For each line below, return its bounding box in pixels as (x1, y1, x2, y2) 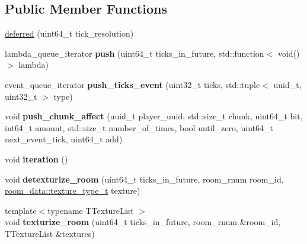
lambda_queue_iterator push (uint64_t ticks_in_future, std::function (5, 47, 264, 59)
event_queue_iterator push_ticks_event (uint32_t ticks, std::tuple (5, 78, 260, 90)
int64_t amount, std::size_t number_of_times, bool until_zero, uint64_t (5, 121, 274, 134)
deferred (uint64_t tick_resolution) (5, 27, 134, 40)
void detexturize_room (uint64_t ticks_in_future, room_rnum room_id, (5, 173, 284, 185)
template (5, 204, 37, 216)
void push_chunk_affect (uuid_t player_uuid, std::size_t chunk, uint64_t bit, (5, 110, 303, 122)
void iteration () (5, 152, 68, 165)
